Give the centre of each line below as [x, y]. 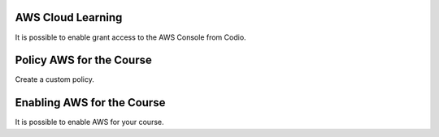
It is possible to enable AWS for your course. [89, 122]
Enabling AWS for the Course [90, 103]
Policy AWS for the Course [83, 60]
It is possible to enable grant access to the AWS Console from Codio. [131, 37]
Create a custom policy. [55, 79]
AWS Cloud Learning [69, 17]
